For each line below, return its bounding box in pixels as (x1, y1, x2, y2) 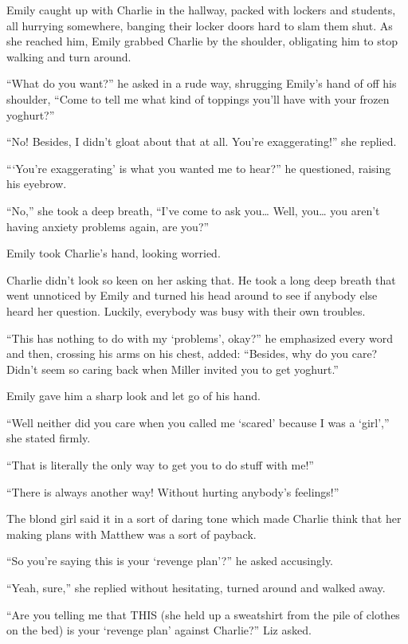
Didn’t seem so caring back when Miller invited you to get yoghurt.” (6, 360, 339, 377)
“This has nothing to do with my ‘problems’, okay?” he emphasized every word (6, 329, 393, 346)
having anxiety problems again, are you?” (6, 218, 210, 234)
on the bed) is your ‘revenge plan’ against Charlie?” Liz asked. (6, 622, 312, 638)
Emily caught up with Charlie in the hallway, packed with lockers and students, (6, 2, 396, 18)
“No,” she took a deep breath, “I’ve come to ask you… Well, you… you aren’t (6, 202, 380, 218)
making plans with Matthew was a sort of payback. (6, 525, 257, 542)
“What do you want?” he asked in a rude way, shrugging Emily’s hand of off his (6, 75, 397, 92)
